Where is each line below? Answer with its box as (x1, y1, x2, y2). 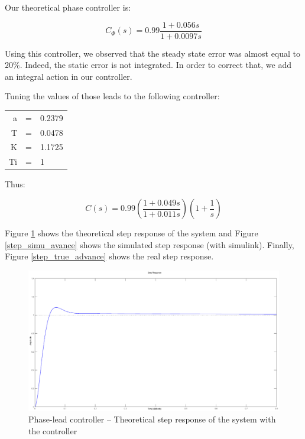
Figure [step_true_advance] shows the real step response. (5, 250, 214, 262)
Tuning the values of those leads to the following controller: (5, 90, 220, 102)
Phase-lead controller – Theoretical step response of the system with (28, 413, 276, 425)
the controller (28, 425, 77, 437)
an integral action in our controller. (5, 70, 132, 82)
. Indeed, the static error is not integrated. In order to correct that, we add (20, 58, 292, 71)
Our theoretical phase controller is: (5, 1, 131, 13)
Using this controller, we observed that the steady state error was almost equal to (5, 47, 301, 59)
